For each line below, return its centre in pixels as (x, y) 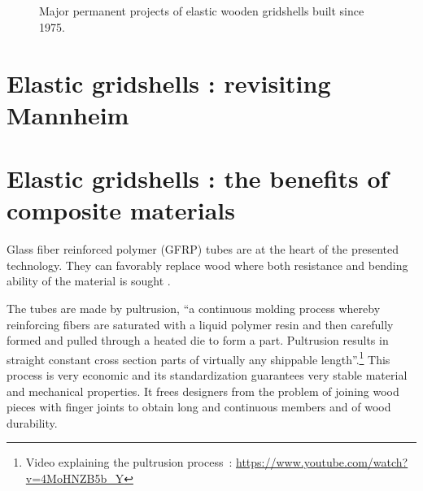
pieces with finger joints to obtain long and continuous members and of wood (199, 407)
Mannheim (68, 114)
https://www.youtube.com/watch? (322, 462)
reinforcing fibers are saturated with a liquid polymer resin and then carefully (200, 324)
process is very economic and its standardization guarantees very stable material (207, 375)
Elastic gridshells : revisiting (169, 83)
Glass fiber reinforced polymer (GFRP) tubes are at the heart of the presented (203, 249)
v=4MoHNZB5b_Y (75, 478)
